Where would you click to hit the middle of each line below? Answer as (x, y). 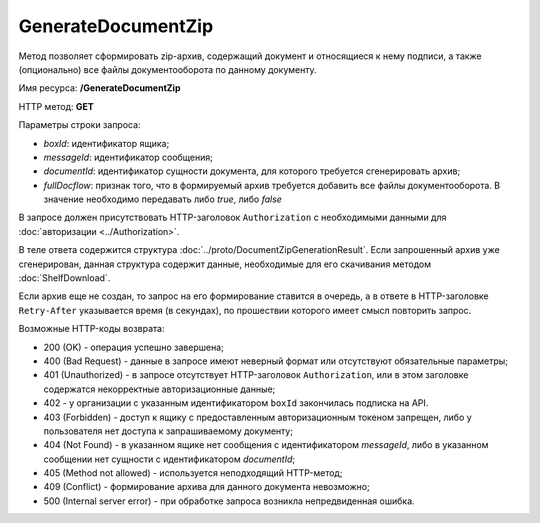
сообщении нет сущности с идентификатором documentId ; (169, 459)
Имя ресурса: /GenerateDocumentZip (99, 88)
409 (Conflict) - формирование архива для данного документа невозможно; (206, 487)
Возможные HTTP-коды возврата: (91, 329)
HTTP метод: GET (56, 106)
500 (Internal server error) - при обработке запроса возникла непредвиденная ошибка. (229, 501)
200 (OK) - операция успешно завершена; (133, 347)
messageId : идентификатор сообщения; (128, 157)
